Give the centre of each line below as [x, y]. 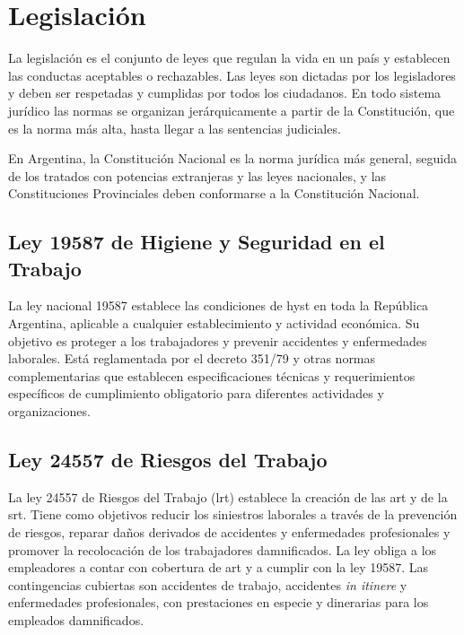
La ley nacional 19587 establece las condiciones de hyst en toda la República [219, 305]
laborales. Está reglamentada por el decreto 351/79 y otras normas [192, 358]
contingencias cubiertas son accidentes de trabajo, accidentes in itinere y [208, 584]
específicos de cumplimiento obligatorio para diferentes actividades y [196, 393]
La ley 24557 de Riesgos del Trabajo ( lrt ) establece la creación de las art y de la [228, 496]
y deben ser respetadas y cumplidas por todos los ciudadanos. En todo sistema [225, 93]
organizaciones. [49, 411]
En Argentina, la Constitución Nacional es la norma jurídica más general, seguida [233, 158]
